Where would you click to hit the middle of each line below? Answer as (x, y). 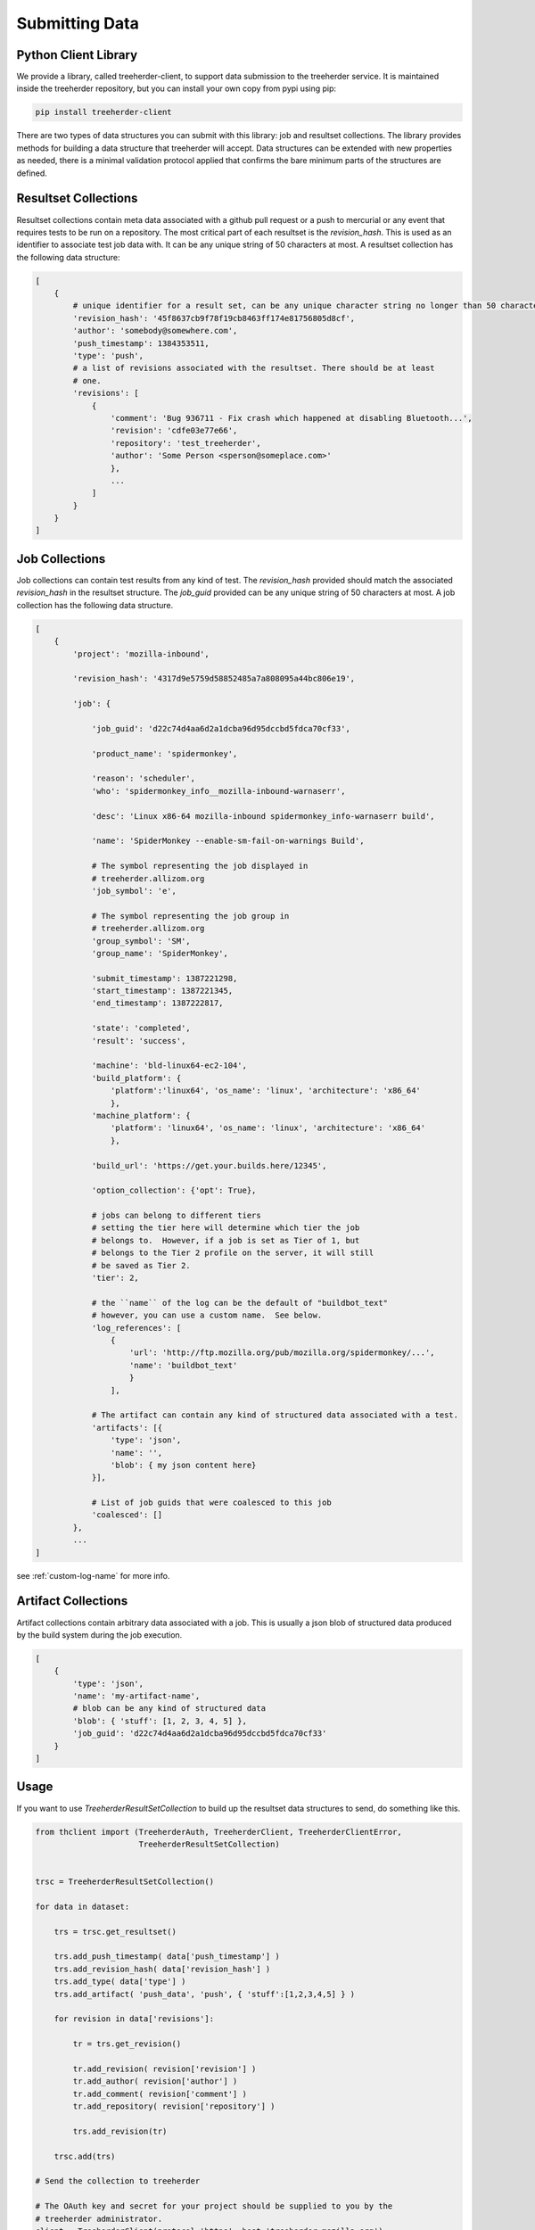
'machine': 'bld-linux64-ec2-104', (169, 1065)
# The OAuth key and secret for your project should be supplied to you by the (214, 2206)
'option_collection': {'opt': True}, (174, 1190)
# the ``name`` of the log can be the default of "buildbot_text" (239, 1303)
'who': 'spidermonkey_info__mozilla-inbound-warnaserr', (218, 791)
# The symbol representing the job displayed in (200, 866)
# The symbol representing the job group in (190, 916)
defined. (32, 173)
